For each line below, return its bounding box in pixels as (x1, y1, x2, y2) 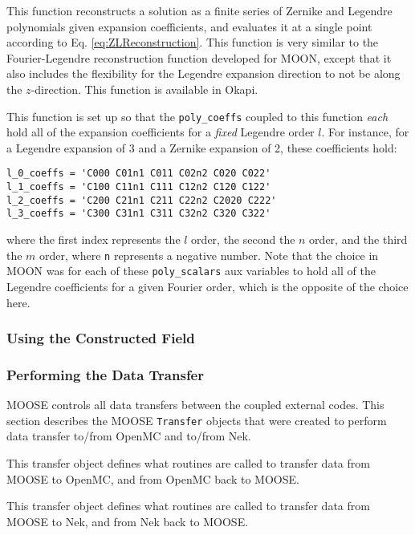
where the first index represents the (6, 231, 181, 248)
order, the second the (191, 231, 295, 248)
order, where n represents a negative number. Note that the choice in (39, 246, 379, 263)
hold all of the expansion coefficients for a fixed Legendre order (6, 124, 315, 140)
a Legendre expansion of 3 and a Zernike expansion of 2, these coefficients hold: (6, 139, 397, 156)
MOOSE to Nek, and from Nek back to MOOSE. (6, 513, 249, 529)
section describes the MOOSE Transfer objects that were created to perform (6, 411, 387, 428)
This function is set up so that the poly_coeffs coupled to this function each (6, 107, 389, 124)
